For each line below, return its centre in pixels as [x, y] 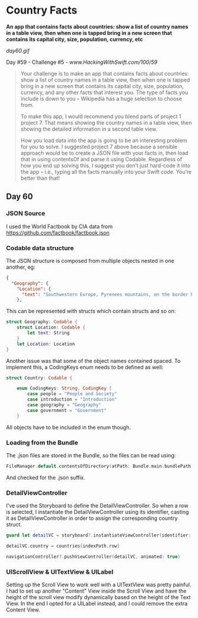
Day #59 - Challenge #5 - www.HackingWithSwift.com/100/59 [82, 62]
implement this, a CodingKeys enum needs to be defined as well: [85, 367]
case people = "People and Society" [72, 394]
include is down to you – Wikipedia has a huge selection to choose [101, 99]
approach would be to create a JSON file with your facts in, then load [104, 153]
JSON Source [26, 213]
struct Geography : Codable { [42, 322]
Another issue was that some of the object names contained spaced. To [93, 360]
